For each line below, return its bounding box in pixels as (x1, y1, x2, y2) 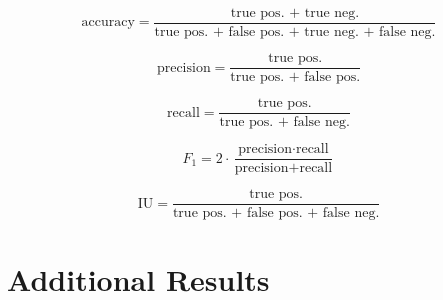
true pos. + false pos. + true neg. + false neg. (154, 25, 436, 40)
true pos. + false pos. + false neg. (172, 206, 380, 221)
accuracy (81, 15, 135, 30)
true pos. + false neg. (219, 115, 350, 130)
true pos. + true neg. (230, 6, 360, 20)
